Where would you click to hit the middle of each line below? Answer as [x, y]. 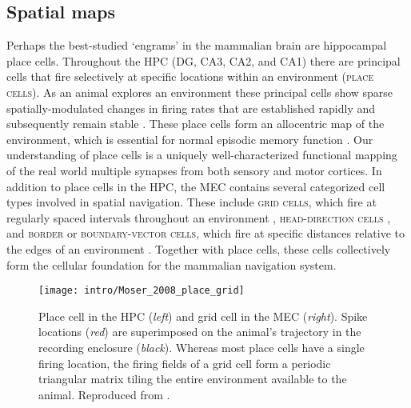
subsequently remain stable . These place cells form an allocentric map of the [196, 124]
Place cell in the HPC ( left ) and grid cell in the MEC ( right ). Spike [203, 316]
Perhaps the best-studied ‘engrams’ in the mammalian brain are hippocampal [197, 45]
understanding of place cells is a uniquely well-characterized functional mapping [202, 155]
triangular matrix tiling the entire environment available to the [193, 379]
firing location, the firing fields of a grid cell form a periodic [185, 363]
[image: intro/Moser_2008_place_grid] [142, 291]
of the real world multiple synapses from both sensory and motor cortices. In [194, 170]
